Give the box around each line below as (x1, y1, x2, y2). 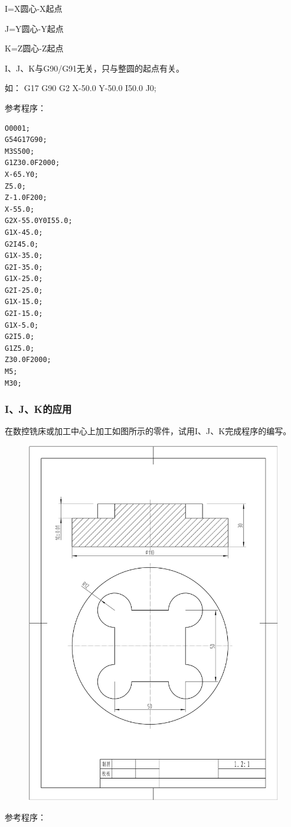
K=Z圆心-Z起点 (5, 42, 64, 54)
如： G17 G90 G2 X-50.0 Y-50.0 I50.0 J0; (5, 82, 156, 94)
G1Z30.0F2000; (5, 159, 60, 167)
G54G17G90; (5, 135, 47, 144)
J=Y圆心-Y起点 (5, 22, 64, 34)
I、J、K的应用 (5, 402, 72, 416)
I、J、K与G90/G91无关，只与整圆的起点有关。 (5, 62, 185, 74)
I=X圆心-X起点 (5, 2, 63, 14)
